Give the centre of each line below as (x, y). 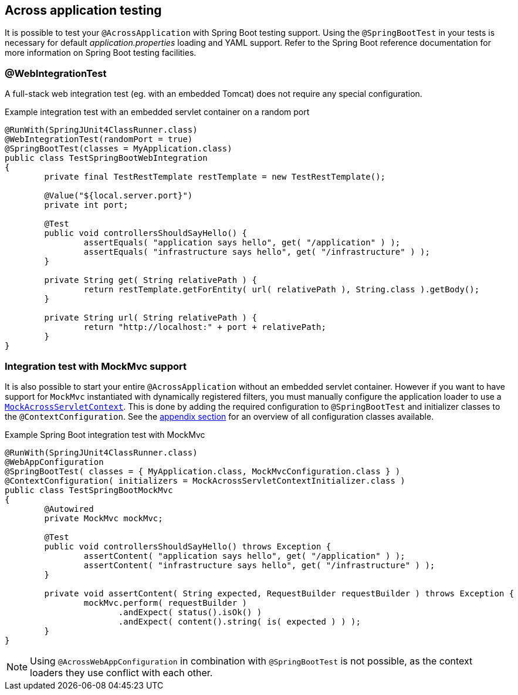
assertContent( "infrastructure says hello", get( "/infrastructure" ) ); (259, 565)
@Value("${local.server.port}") (119, 196)
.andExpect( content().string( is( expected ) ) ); (239, 621)
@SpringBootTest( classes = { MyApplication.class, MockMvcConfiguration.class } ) (203, 471)
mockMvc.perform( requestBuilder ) (165, 603)
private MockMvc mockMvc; (104, 518)
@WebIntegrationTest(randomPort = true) (99, 139)
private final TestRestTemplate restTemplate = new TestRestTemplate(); (215, 177)
